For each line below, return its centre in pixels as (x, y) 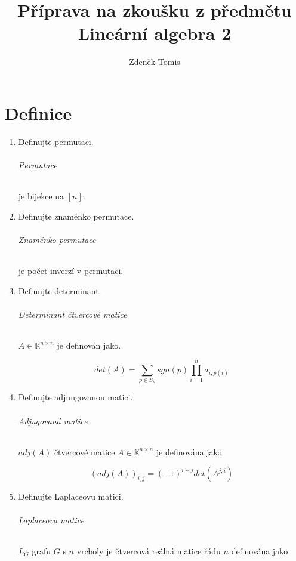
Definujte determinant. (60, 290)
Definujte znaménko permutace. (76, 216)
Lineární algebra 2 (155, 33)
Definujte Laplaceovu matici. (71, 496)
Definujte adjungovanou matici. (75, 397)
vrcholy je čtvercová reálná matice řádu (149, 551)
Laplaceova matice (51, 520)
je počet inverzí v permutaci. (71, 271)
